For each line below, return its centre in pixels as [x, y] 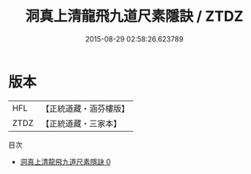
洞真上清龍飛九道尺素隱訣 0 [65, 161]
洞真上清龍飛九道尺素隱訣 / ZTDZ [134, 16]
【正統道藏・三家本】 [82, 123]
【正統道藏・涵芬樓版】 [86, 109]
